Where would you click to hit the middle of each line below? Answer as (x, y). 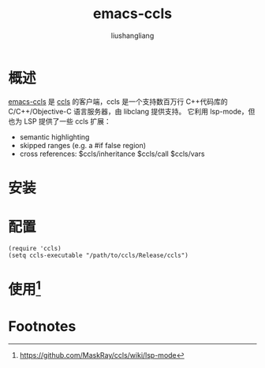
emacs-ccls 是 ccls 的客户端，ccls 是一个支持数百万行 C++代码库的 (118, 101)
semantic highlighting (54, 137)
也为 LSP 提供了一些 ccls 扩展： (60, 121)
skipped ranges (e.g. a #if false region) (83, 145)
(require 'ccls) (35, 248)
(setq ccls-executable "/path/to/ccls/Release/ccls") (99, 255)
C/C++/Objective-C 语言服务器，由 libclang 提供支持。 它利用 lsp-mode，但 (132, 111)
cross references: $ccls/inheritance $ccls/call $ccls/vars (112, 154)
